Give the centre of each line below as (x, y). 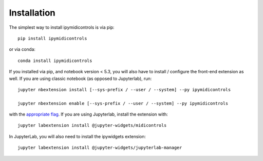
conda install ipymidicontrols (55, 60)
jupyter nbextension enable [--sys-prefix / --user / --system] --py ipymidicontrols (123, 103)
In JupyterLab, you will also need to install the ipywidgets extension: (77, 136)
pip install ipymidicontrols (52, 38)
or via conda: (22, 49)
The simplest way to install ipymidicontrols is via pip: (62, 27)
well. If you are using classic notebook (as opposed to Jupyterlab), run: (80, 79)
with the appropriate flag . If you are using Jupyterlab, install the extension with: (88, 114)
